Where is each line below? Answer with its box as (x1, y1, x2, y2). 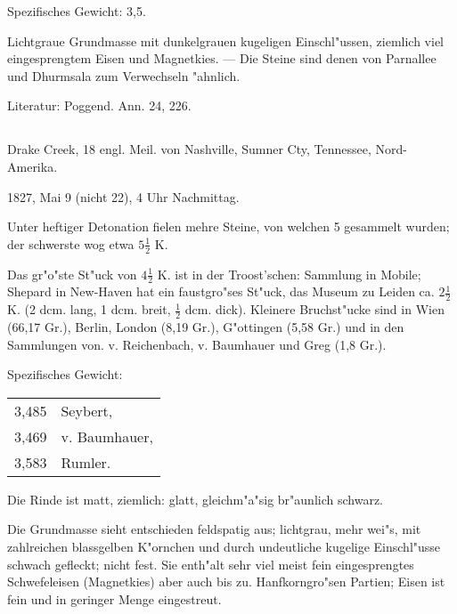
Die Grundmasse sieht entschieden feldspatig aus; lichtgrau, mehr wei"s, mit (7, 520, 421, 538)
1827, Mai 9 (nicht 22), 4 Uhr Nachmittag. (7, 187, 240, 206)
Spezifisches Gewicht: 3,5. (7, 2, 146, 20)
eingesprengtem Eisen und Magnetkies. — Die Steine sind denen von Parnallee (7, 49, 437, 68)
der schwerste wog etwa (7, 234, 135, 253)
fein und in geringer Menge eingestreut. (7, 589, 222, 608)
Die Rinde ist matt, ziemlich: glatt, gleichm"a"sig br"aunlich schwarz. (7, 489, 383, 508)
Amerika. (7, 157, 58, 175)
